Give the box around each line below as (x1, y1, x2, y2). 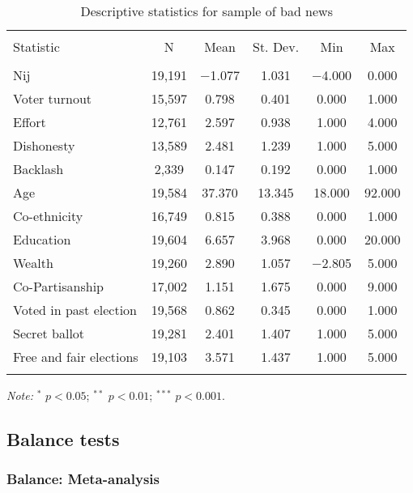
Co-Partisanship (13, 277, 104, 295)
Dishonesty (13, 136, 75, 155)
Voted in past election (13, 300, 137, 319)
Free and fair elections (13, 347, 138, 366)
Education (13, 230, 71, 249)
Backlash (13, 159, 64, 178)
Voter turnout (13, 89, 92, 108)
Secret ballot (13, 324, 85, 342)
